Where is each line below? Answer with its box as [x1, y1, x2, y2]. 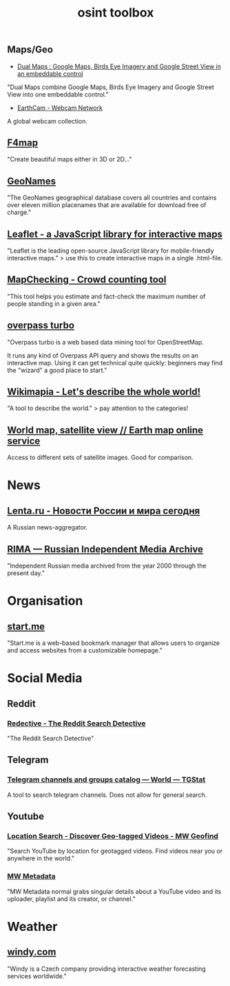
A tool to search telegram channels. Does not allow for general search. [7, 791, 207, 799]
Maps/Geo [7, 43, 54, 56]
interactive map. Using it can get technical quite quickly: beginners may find [7, 358, 223, 367]
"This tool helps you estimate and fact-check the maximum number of [7, 292, 206, 300]
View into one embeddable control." [7, 90, 109, 98]
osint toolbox [77, 5, 154, 21]
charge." [7, 209, 32, 217]
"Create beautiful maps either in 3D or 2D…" [7, 155, 132, 164]
